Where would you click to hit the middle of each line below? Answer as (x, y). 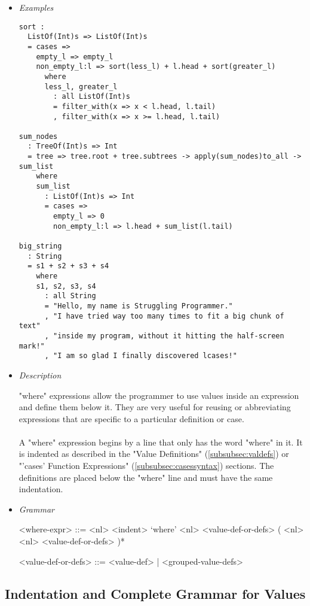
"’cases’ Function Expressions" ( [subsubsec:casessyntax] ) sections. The (146, 466)
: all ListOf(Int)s (92, 97)
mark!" (32, 346)
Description (40, 375)
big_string (40, 246)
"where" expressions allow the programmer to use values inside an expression (159, 395)
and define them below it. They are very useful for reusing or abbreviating (155, 407)
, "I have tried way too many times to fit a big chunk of (164, 316)
